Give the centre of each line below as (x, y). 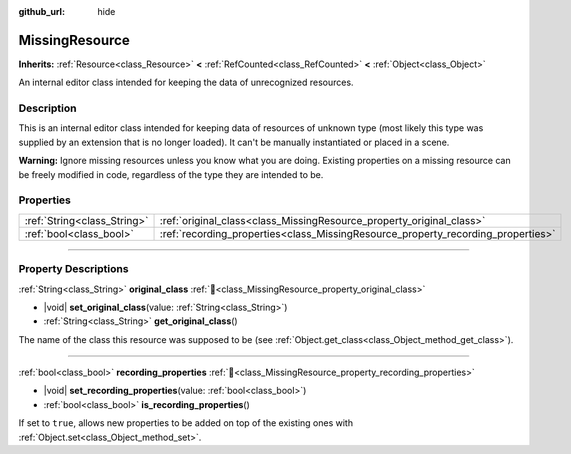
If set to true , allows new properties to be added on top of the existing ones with (186, 423)
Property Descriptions (73, 269)
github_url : (41, 11)
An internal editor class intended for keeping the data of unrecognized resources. (186, 82)
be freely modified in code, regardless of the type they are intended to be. (171, 174)
